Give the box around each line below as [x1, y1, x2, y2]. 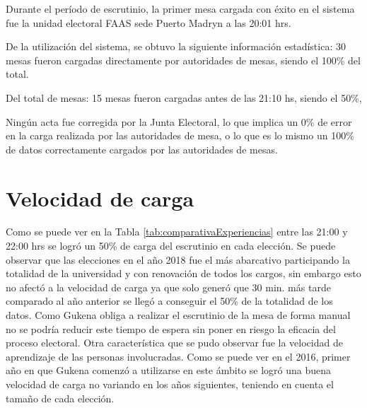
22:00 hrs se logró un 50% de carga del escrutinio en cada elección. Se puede [6, 238, 336, 253]
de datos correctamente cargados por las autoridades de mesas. [6, 141, 278, 156]
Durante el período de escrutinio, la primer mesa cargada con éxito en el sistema [6, 1, 355, 16]
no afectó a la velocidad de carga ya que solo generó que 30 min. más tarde [6, 279, 331, 294]
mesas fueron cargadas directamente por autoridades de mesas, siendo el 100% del [6, 52, 361, 67]
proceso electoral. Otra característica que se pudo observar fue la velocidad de [6, 335, 343, 350]
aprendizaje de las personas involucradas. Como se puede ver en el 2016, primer [6, 349, 351, 363]
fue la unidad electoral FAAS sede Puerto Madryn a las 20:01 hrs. [6, 15, 291, 30]
